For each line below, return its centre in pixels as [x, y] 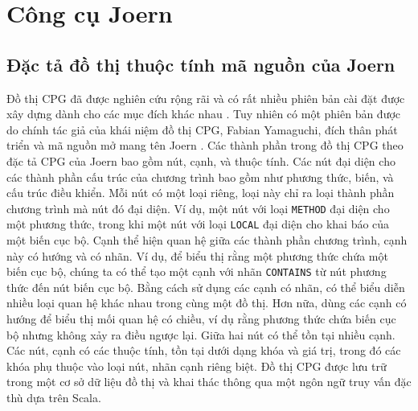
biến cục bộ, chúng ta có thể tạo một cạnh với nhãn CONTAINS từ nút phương [197, 271]
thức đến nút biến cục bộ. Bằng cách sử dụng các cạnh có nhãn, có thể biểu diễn [206, 287]
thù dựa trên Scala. [54, 398]
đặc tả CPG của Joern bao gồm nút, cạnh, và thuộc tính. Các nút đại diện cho [201, 160]
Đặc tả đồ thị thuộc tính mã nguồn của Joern [201, 64]
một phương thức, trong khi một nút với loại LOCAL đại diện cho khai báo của [198, 224]
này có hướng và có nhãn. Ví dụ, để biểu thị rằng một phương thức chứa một [197, 255]
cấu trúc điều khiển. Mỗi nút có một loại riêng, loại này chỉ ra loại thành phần [201, 193]
